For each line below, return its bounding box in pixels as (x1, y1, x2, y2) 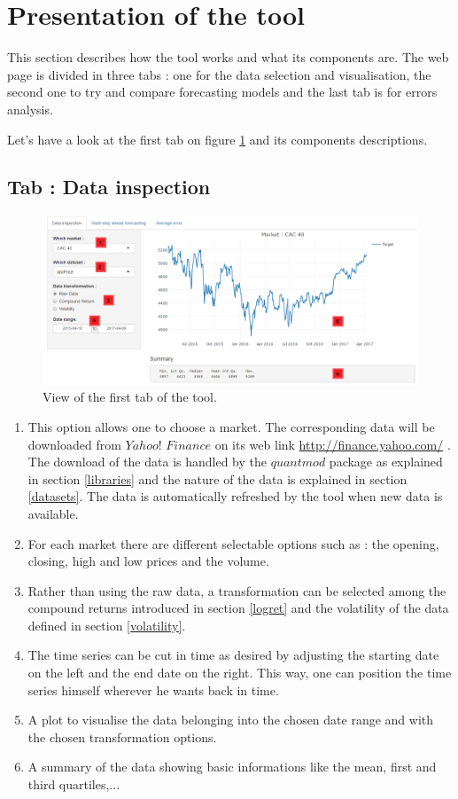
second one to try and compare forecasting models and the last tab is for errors (7, 82, 438, 101)
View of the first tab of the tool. (43, 388, 217, 406)
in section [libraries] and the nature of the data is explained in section (27, 469, 408, 488)
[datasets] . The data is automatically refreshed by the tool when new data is (27, 487, 443, 505)
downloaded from (27, 435, 121, 453)
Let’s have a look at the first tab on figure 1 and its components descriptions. (7, 129, 428, 148)
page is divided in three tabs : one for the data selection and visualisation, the (7, 65, 431, 83)
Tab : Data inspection (7, 173, 211, 200)
